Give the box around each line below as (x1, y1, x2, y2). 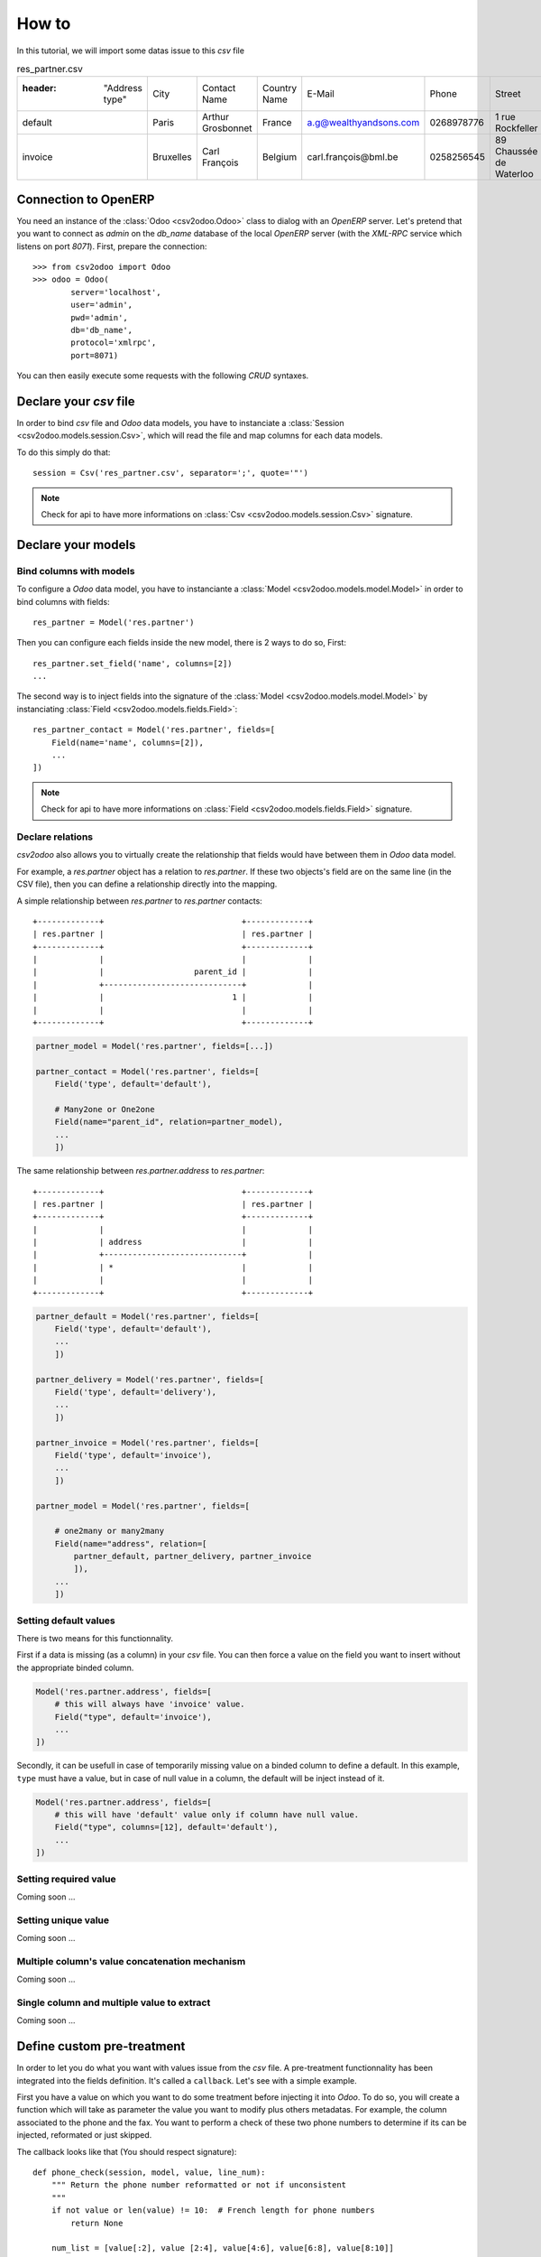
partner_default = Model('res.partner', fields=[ (35, 1311, 260, 1322)
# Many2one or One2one (54, 1104, 155, 1114)
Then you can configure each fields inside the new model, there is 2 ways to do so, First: (16, 637, 347, 648)
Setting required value (16, 1872, 116, 1885)
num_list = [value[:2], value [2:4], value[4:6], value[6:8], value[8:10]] (50, 2243, 394, 2253)
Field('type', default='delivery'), (54, 1387, 216, 1397)
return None (70, 2217, 124, 2228)
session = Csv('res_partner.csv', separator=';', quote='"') (32, 468, 308, 478)
